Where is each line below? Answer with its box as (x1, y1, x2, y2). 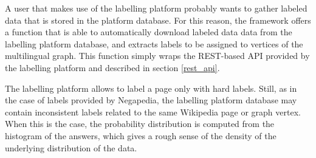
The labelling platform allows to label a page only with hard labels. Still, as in (5, 81, 297, 94)
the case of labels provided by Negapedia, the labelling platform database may (5, 94, 297, 106)
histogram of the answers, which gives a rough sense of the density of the (5, 129, 276, 142)
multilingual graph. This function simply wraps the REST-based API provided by (5, 49, 310, 62)
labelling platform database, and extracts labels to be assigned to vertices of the (5, 37, 303, 50)
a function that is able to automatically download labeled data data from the (5, 26, 292, 38)
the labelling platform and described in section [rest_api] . (5, 61, 220, 74)
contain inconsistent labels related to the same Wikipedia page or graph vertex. (5, 105, 301, 118)
